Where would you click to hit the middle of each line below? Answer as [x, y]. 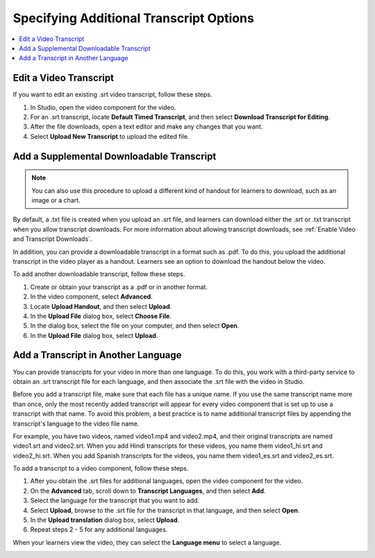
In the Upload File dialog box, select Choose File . [101, 316]
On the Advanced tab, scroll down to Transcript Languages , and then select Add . [148, 491]
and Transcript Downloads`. [52, 239]
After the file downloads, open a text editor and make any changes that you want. [147, 127]
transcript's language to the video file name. [76, 423]
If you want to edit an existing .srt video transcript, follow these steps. [112, 94]
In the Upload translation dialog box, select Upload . [105, 520]
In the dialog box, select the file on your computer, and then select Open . [135, 325]
